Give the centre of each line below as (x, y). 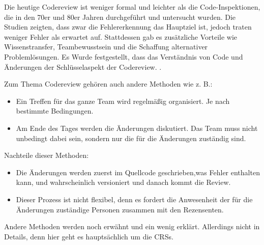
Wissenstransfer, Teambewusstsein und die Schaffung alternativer (106, 47)
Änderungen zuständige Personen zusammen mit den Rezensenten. (120, 209)
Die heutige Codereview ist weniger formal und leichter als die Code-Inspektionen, (132, 7)
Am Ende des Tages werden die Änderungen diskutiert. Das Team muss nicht (137, 128)
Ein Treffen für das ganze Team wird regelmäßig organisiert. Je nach (123, 101)
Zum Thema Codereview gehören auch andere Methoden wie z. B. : (108, 84)
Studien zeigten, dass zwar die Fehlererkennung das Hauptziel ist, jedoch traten (128, 27)
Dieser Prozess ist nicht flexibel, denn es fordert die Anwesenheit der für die (134, 199)
